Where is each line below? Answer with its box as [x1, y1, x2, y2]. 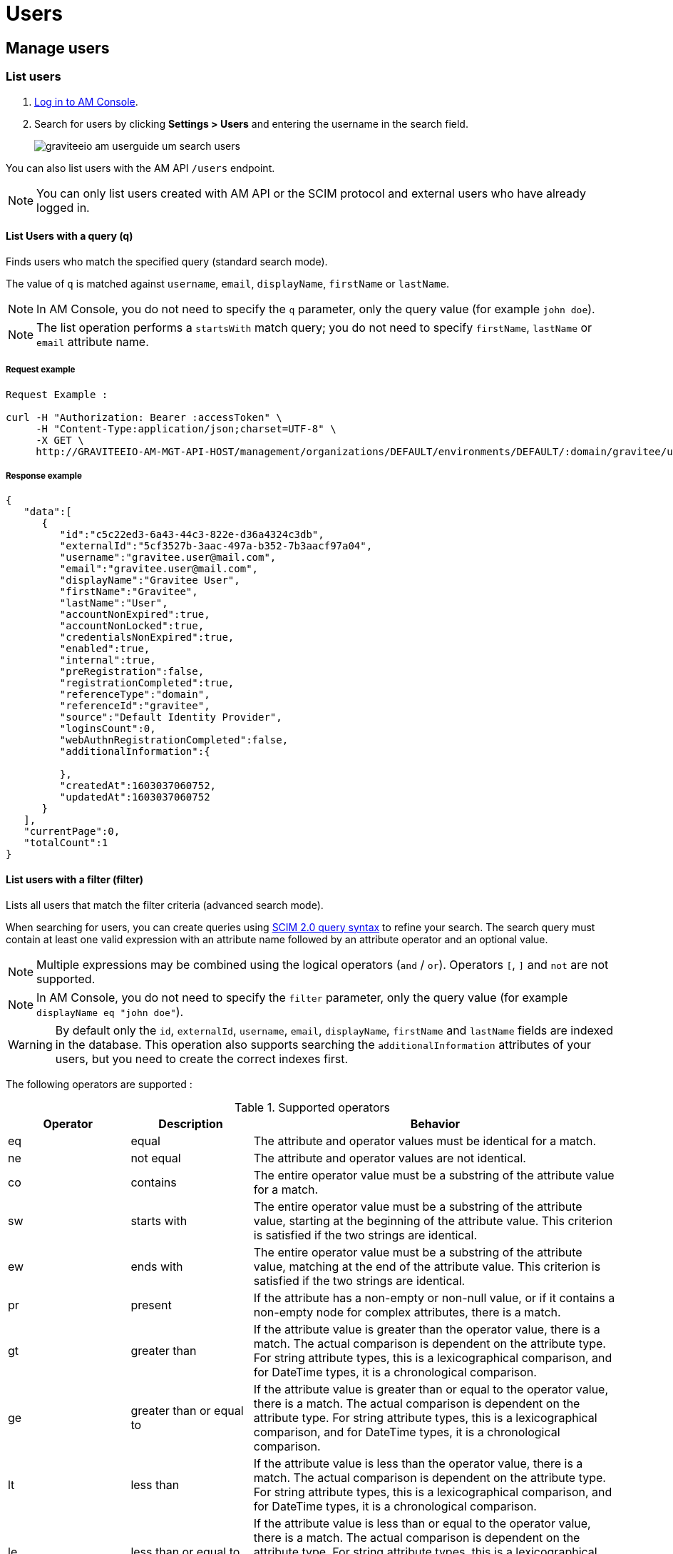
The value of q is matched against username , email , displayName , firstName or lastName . [6, 277, 450, 290]
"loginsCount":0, [59, 723, 156, 735]
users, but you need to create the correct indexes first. [55, 1051, 349, 1066]
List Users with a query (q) [6, 230, 133, 243]
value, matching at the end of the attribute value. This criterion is [253, 1259, 601, 1274]
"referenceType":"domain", [59, 689, 210, 701]
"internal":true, [59, 654, 156, 666]
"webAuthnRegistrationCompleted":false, [59, 734, 289, 746]
